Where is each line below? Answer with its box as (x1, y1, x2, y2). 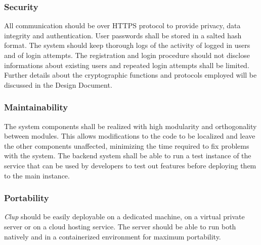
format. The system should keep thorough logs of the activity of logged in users (4, 40, 250, 50)
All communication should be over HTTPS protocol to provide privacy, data (4, 20, 241, 31)
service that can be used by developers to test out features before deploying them (4, 160, 256, 170)
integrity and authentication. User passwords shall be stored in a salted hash (4, 30, 242, 40)
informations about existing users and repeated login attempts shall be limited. (4, 59, 249, 70)
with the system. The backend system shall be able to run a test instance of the (4, 150, 251, 161)
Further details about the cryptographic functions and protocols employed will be (4, 70, 257, 80)
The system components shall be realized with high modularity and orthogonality (4, 120, 257, 131)
